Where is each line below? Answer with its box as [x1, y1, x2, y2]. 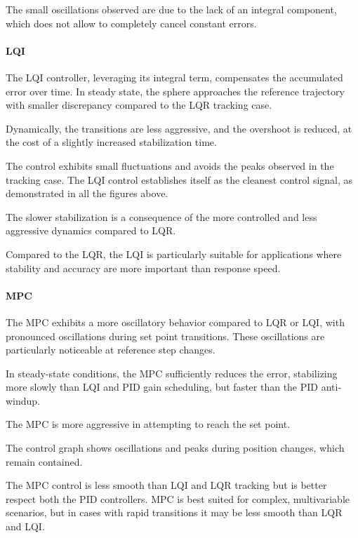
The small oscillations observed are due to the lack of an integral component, [6, 2, 337, 16]
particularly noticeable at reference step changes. [6, 342, 216, 357]
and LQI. [6, 519, 45, 534]
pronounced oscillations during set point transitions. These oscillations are [6, 328, 325, 343]
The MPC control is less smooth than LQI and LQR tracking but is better [6, 478, 327, 492]
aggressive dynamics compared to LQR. [6, 223, 176, 238]
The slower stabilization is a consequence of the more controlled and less [6, 209, 317, 224]
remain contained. [6, 454, 83, 469]
